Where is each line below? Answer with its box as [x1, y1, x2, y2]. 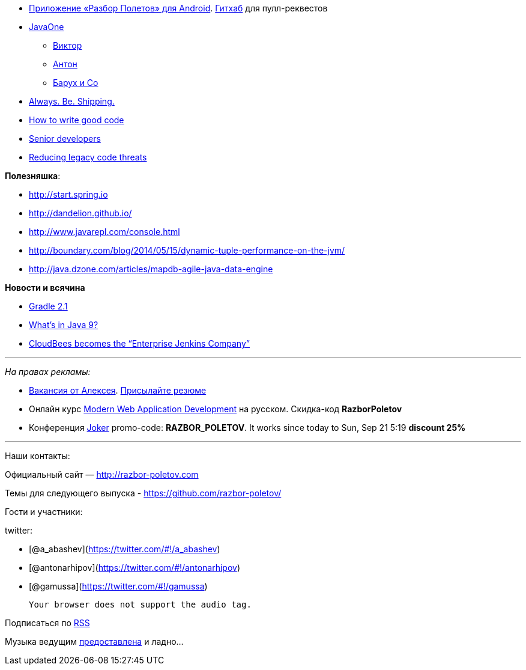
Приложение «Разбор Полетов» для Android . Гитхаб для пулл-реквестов [29, 3, 328, 13]
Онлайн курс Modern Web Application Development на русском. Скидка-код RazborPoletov [29, 404, 402, 414]
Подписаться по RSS [5, 618, 90, 628]
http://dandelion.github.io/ [29, 208, 132, 218]
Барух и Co [53, 78, 98, 88]
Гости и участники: [5, 507, 83, 517]
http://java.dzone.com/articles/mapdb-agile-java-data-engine [29, 264, 273, 274]
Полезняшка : [5, 171, 61, 181]
